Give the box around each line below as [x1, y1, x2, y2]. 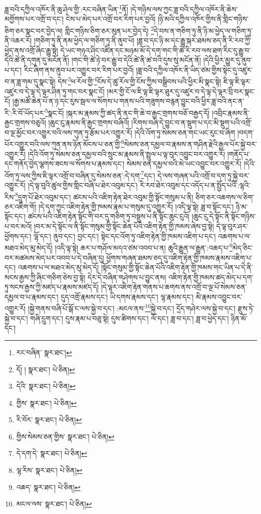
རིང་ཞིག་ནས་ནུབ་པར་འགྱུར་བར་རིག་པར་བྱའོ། [24, 64, 134, 75]
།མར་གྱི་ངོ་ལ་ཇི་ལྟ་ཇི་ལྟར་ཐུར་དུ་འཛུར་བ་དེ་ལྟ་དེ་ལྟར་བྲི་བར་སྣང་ [107, 86, 255, 96]
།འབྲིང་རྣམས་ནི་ [211, 107, 249, 118]
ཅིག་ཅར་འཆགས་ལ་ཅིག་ [195, 191, 254, 202]
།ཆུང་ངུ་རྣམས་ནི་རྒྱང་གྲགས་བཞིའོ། [48, 117, 129, 128]
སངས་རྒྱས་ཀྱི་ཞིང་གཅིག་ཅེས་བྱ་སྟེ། [5, 272, 86, 282]
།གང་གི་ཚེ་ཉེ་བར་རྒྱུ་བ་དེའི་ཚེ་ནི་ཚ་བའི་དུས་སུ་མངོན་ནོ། [71, 55, 201, 65]
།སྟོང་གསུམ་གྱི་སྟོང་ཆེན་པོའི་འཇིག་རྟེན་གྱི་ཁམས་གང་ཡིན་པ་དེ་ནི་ [101, 262, 253, 273]
